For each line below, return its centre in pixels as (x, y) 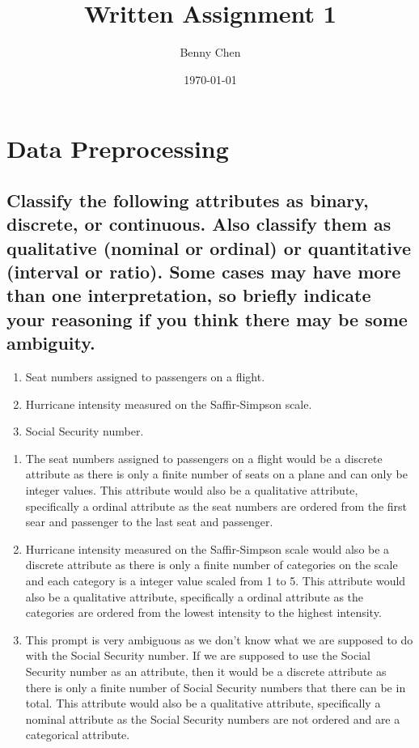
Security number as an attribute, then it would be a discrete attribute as (206, 671)
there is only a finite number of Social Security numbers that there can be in (216, 687)
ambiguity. (51, 343)
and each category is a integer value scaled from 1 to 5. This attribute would (216, 580)
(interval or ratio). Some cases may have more (204, 272)
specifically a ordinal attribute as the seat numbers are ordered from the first (216, 506)
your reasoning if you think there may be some (207, 319)
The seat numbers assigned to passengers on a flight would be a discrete (204, 458)
